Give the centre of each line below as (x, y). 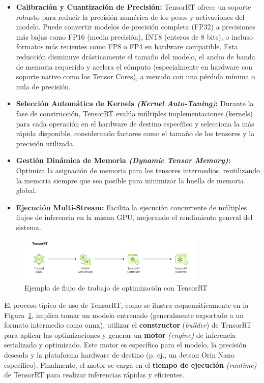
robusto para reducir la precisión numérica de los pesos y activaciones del (130, 17)
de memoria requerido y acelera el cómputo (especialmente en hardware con (134, 66)
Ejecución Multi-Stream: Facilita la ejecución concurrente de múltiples (131, 207)
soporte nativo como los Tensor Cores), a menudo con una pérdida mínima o (136, 76)
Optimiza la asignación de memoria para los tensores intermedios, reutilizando (138, 170)
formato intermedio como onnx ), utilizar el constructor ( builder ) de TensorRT (128, 325)
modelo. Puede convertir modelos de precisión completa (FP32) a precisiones (136, 27)
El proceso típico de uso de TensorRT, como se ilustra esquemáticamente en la (126, 305)
